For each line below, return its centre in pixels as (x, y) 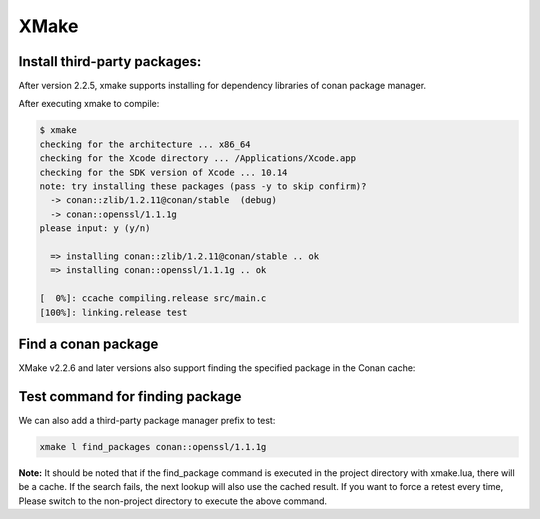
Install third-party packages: (110, 61)
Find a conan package (88, 343)
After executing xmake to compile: (89, 104)
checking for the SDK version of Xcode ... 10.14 (163, 172)
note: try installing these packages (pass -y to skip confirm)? (203, 186)
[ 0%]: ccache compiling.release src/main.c (153, 298)
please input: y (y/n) (95, 228)
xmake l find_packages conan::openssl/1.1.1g (153, 446)
